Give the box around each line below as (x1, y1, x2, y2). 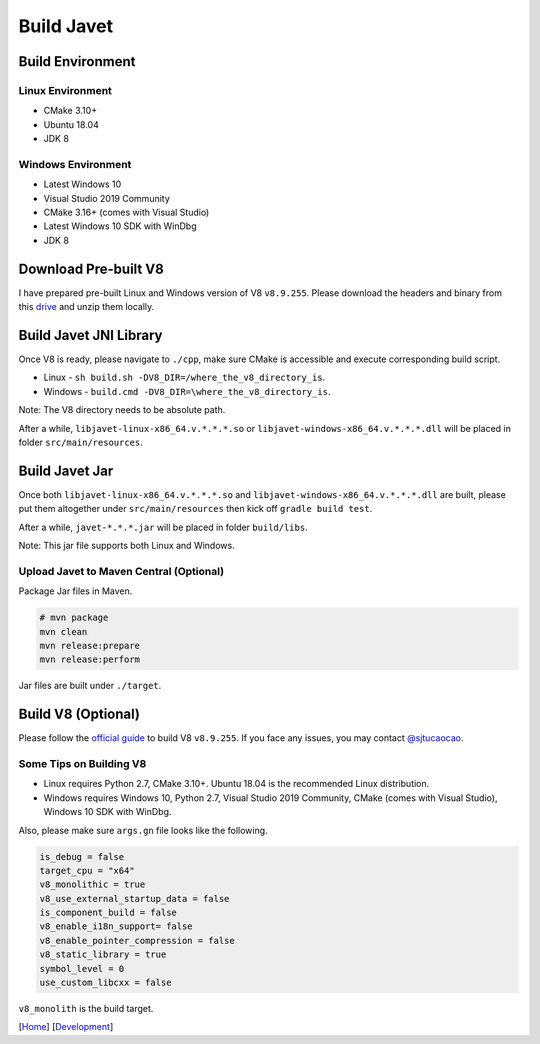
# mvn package (39, 612, 109, 624)
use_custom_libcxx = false (39, 977, 172, 989)
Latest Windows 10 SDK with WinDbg (43, 220, 197, 232)
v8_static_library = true (39, 949, 167, 960)
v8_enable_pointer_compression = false (39, 935, 235, 946)
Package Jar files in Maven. (18, 585, 133, 597)
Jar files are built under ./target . (18, 680, 162, 692)
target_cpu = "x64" (39, 865, 135, 876)
